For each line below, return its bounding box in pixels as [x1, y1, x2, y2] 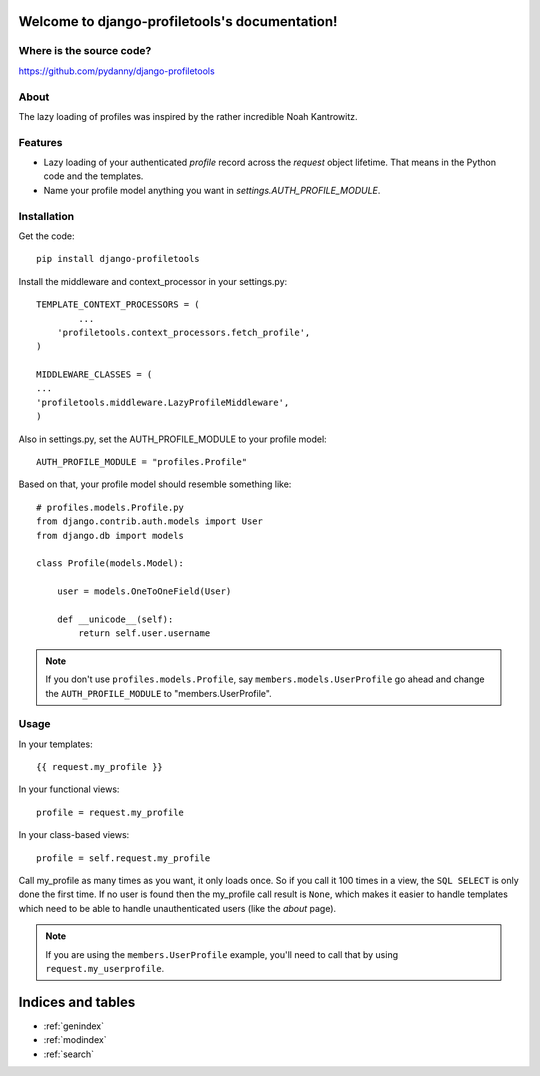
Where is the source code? [18, 44, 152, 58]
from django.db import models [36, 530, 185, 541]
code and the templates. [43, 170, 144, 182]
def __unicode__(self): [56, 613, 174, 625]
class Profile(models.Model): [36, 558, 185, 569]
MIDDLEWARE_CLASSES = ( [36, 369, 153, 380]
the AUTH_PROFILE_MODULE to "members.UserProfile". [45, 687, 272, 699]
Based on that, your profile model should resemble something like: [18, 478, 292, 490]
